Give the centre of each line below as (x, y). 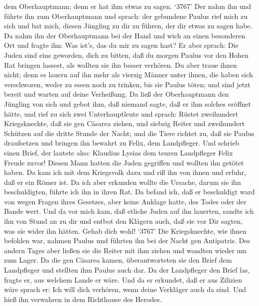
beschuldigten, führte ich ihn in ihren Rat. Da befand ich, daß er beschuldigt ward (129, 192)
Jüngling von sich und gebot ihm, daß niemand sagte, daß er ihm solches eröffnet (128, 103)
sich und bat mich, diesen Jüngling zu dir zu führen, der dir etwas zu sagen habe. (128, 26)
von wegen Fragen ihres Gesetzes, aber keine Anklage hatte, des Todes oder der (125, 201)
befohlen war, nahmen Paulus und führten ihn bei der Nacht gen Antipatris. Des (127, 240)
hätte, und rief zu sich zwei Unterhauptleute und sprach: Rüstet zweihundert (121, 113)
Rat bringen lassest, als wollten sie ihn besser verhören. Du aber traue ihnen (121, 65)
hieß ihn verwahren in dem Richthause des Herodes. (83, 299)
